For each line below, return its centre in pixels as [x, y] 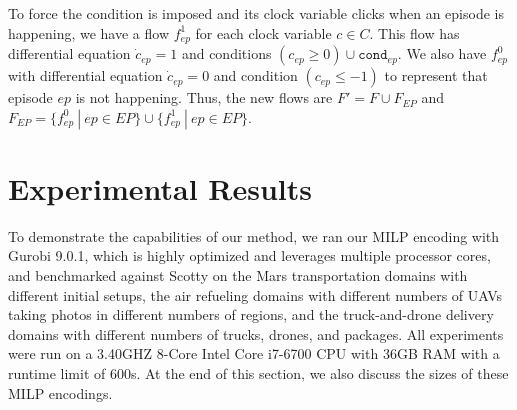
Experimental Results [160, 187]
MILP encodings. [60, 392]
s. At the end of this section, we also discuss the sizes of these [319, 372]
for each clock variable [263, 32]
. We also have [442, 53]
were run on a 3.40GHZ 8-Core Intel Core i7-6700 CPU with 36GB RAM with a [254, 353]
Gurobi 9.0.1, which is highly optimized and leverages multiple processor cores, [249, 255]
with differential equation [85, 75]
